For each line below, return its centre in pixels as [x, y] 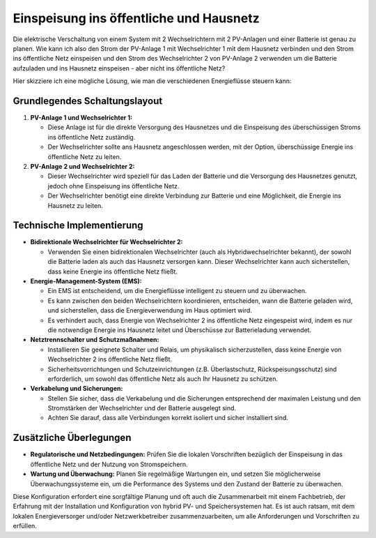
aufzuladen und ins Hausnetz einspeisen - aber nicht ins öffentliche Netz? [119, 68]
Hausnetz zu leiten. [76, 205]
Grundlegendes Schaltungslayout [88, 101]
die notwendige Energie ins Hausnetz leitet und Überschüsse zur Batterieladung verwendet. [180, 330]
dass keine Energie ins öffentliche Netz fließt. [112, 271]
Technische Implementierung [78, 226]
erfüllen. [25, 526]
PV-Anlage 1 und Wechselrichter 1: [81, 118]
